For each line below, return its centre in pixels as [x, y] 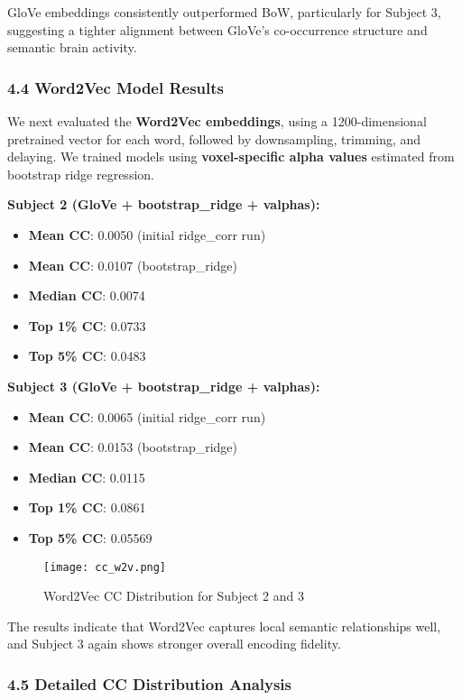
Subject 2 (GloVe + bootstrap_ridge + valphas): [164, 204]
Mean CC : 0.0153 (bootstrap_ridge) [133, 447]
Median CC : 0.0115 [87, 477]
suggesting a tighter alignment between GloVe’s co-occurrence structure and [217, 29]
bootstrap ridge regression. [81, 174]
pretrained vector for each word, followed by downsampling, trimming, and [214, 138]
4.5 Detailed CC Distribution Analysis [149, 683]
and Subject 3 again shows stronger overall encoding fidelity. [174, 644]
